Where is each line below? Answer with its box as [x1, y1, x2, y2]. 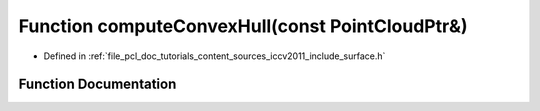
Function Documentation [18, 76, 177, 93]
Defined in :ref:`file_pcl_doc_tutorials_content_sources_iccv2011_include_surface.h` [43, 50, 386, 62]
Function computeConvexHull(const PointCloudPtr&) [18, 15, 468, 37]
